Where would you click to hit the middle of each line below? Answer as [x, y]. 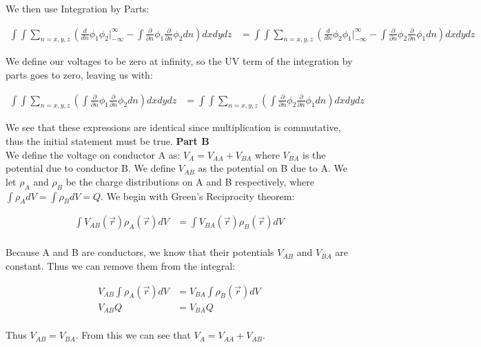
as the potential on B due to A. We [273, 168]
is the [314, 154]
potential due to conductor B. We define [91, 168]
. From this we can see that [133, 335]
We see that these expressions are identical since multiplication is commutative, [173, 127]
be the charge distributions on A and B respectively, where [190, 181]
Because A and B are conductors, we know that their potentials [140, 252]
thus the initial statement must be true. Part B [108, 141]
